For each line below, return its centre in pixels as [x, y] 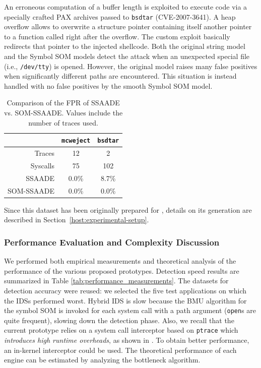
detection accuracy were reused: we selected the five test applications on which [125, 290]
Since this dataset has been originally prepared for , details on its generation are [128, 209]
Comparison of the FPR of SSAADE [63, 103]
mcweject [76, 141]
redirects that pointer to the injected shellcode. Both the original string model [125, 46]
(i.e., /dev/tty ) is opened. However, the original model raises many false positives [131, 66]
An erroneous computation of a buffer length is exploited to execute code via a [126, 7]
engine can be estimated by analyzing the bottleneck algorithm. [102, 360]
